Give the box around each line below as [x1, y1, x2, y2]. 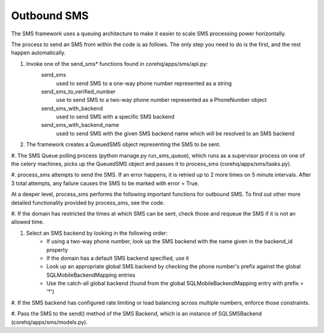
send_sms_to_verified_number [41, 87, 116, 95]
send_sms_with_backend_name [41, 122, 119, 129]
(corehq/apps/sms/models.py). [11, 318, 88, 326]
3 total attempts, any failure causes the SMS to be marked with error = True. [11, 180, 199, 187]
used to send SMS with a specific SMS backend [56, 113, 175, 120]
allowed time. [11, 219, 44, 226]
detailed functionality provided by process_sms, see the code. [11, 199, 165, 206]
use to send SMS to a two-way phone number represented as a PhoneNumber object [56, 96, 267, 104]
